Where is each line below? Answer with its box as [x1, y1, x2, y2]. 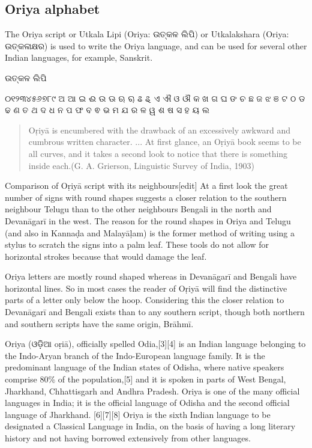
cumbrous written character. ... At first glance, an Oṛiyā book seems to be [28, 135, 301, 148]
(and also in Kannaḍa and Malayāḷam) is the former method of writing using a [5, 226, 295, 239]
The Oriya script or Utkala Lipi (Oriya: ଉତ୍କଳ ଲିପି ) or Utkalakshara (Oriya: [5, 28, 289, 40]
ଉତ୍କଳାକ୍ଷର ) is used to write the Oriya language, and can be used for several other [5, 39, 307, 52]
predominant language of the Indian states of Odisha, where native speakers [5, 361, 284, 373]
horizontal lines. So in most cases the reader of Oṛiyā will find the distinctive [5, 281, 287, 294]
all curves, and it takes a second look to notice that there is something [28, 147, 288, 159]
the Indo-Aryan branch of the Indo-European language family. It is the [5, 349, 265, 361]
